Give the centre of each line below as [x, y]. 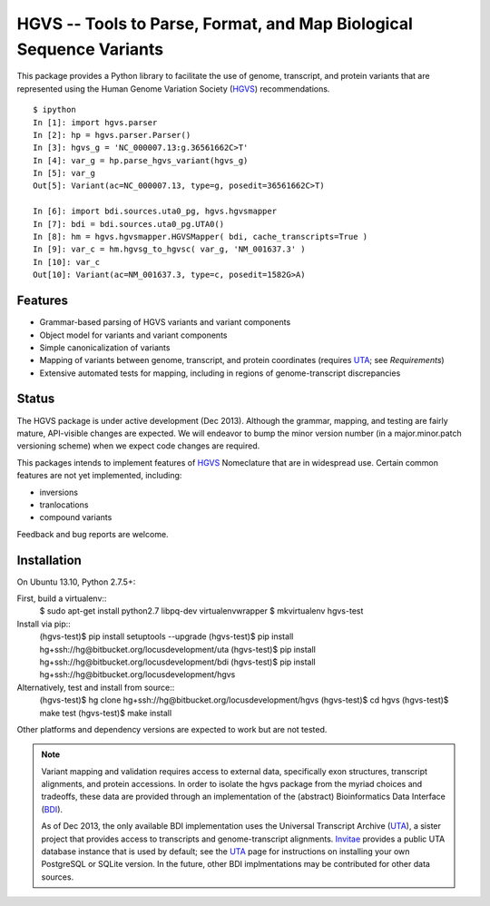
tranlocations [64, 505]
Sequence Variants [90, 49]
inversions [59, 492]
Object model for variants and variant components [133, 335]
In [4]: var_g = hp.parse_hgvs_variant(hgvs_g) [141, 160]
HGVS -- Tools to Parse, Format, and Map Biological [215, 24]
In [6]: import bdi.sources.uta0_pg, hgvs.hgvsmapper [155, 212]
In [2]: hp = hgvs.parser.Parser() [112, 135]
